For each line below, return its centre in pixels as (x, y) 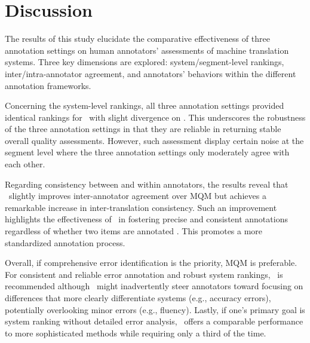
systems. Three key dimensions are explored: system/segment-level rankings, (145, 62)
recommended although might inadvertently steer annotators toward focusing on (154, 286)
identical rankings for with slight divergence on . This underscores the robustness (155, 117)
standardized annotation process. (65, 242)
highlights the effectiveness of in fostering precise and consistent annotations (146, 219)
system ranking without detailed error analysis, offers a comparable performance (154, 321)
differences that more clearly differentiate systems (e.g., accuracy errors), (138, 298)
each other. (25, 164)
